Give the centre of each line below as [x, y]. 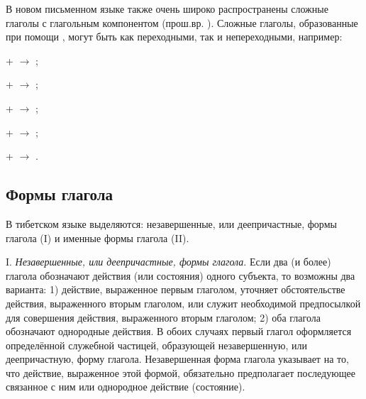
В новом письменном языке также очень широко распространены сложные [167, 9]
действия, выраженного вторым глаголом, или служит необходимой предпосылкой [183, 303]
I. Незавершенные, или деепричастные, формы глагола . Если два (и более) [168, 262]
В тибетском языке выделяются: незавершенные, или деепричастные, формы [171, 223]
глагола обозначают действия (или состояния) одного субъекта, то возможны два [181, 275]
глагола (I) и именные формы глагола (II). [98, 237]
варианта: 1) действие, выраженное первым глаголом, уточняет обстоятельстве [176, 289]
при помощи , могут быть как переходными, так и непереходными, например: [174, 37]
